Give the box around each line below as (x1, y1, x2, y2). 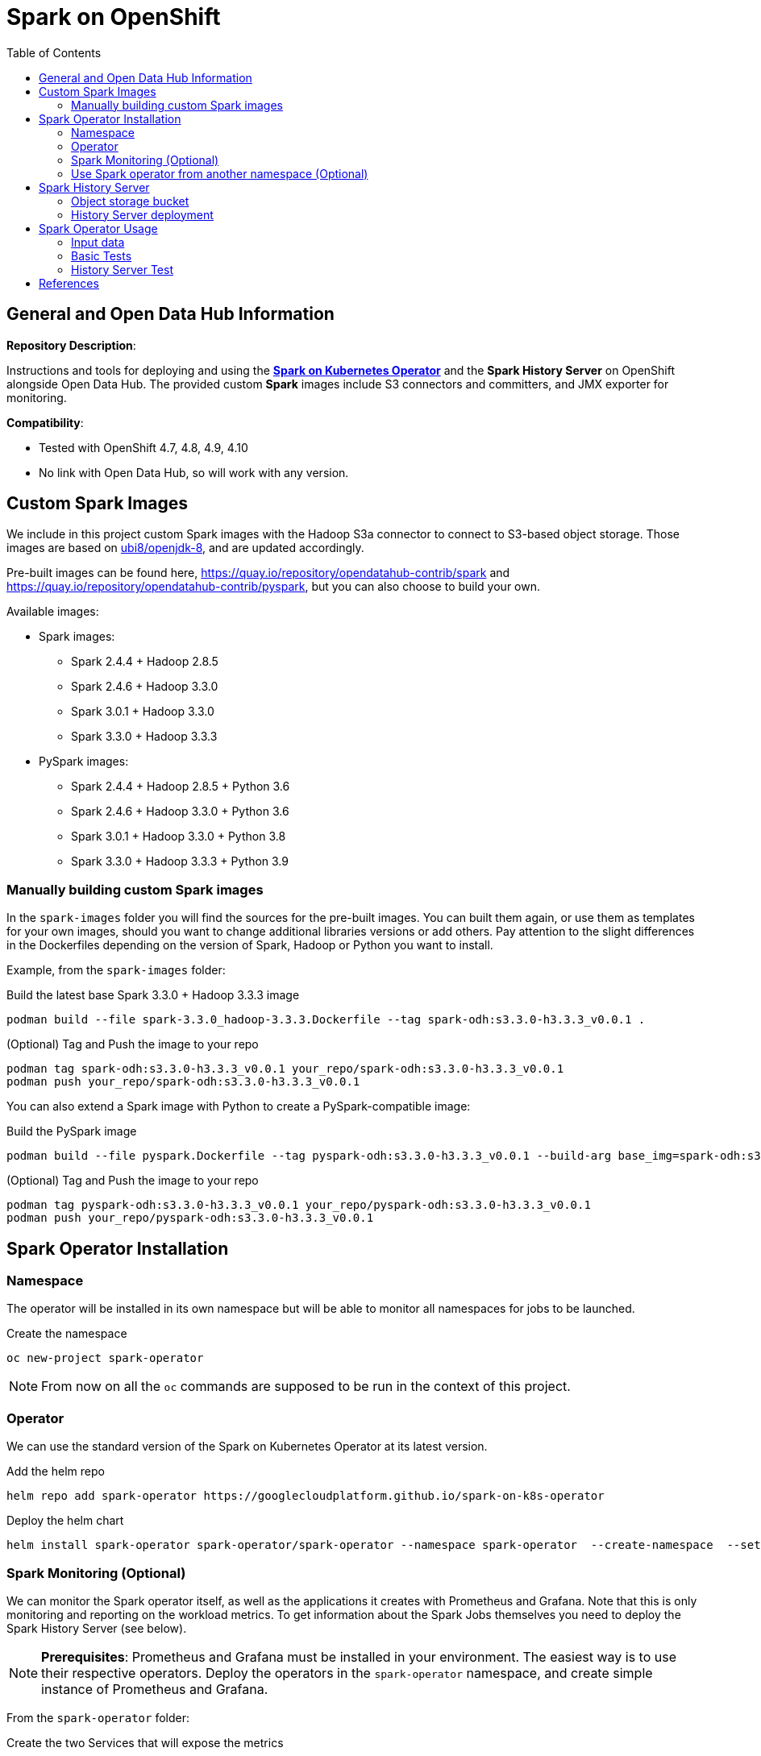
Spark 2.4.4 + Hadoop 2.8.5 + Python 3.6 (71, 779, 290, 794)
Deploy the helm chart (6, 1513, 124, 1528)
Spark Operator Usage (39, 221, 158, 235)
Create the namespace (6, 1326, 127, 1341)
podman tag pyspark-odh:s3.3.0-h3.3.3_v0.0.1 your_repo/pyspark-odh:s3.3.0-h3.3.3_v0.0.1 (6, 1198, 591, 1212)
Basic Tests (71, 248, 132, 263)
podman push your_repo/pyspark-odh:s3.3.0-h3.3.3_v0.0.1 (6, 1211, 374, 1225)
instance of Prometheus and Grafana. (41, 1680, 268, 1697)
